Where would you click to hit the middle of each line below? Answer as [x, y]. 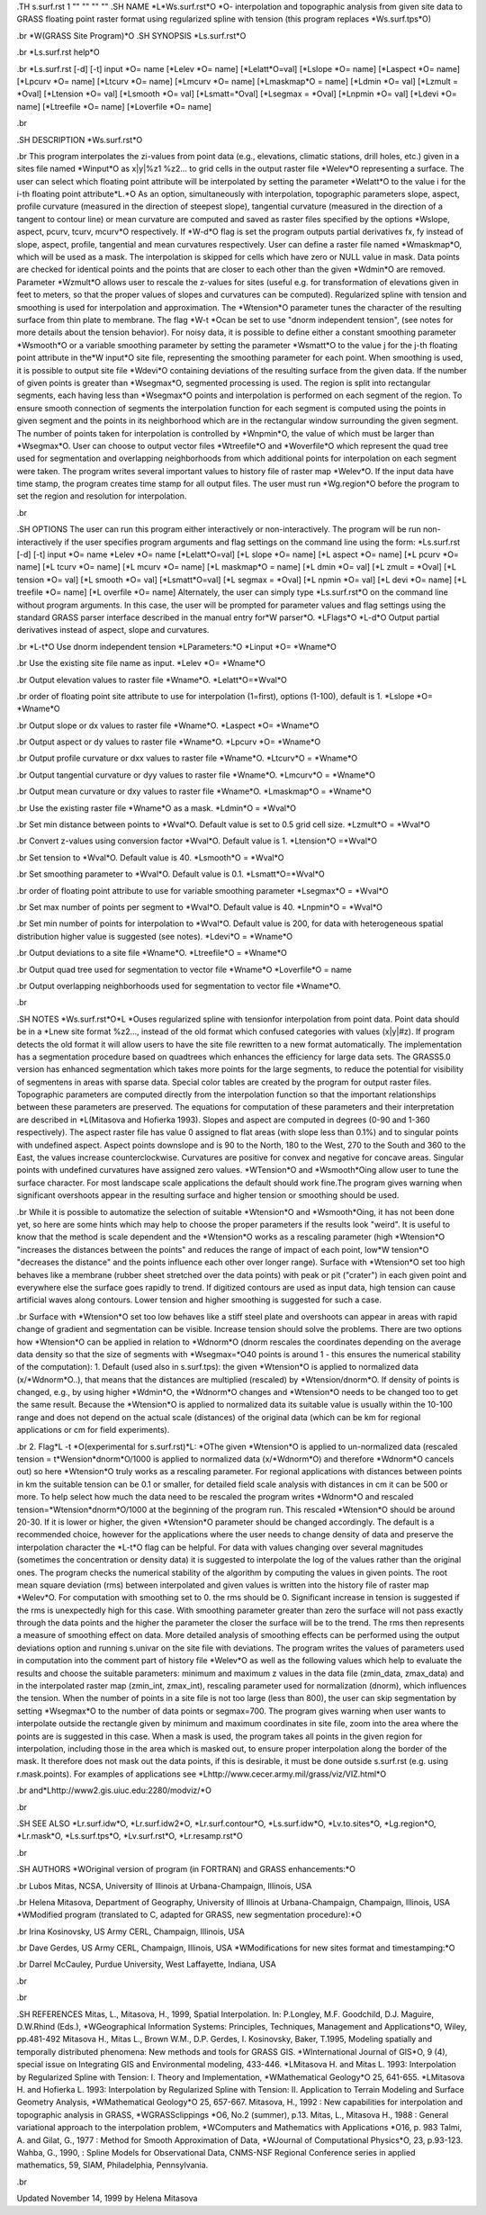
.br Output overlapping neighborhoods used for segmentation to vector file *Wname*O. [179, 986]
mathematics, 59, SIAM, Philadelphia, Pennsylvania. [112, 2165]
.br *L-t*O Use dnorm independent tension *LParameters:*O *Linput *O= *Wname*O [177, 646]
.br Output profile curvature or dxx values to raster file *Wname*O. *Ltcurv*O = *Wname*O [187, 758]
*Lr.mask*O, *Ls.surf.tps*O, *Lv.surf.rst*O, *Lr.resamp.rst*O [130, 1836]
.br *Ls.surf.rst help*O [58, 52]
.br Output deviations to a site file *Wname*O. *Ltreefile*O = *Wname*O [152, 953]
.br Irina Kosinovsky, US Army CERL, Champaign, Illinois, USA [130, 1931]
